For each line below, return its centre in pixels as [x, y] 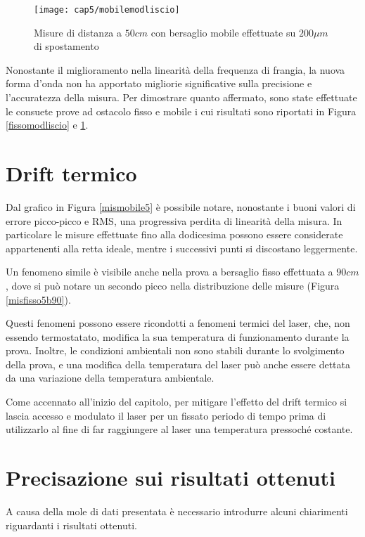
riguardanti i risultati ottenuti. [71, 525]
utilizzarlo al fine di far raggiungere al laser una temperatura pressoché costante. [179, 429]
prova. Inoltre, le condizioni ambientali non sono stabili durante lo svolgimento [175, 350]
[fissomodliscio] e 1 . [47, 125]
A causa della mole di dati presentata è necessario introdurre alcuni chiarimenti [177, 511]
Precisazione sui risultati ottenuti [171, 478]
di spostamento [66, 46]
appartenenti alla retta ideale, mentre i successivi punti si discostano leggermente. [182, 248]
